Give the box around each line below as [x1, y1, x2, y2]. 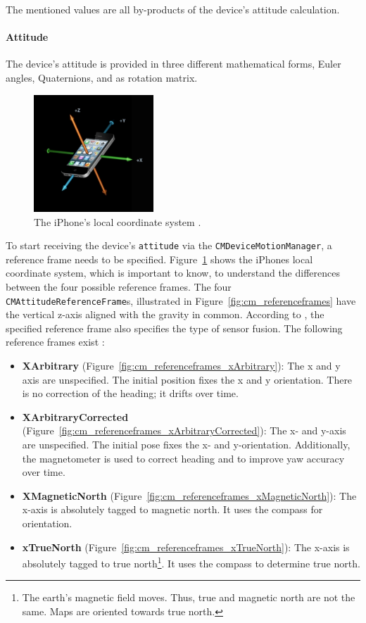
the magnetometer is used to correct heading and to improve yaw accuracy [22, 451, 345, 465]
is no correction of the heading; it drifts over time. [22, 386, 239, 401]
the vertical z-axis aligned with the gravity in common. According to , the [6, 307, 324, 322]
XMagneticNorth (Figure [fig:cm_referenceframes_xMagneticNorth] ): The [22, 488, 357, 503]
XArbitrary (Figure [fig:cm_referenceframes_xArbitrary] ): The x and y [22, 358, 341, 373]
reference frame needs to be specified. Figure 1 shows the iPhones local [6, 251, 313, 266]
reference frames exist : [6, 334, 105, 349]
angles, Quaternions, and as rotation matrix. [6, 70, 198, 84]
